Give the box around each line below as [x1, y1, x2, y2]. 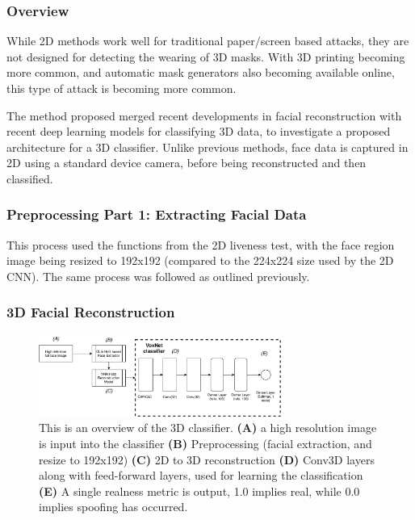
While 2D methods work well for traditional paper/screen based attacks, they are [6, 32, 409, 49]
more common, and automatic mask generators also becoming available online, [6, 64, 395, 81]
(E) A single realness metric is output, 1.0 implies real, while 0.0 [39, 482, 360, 499]
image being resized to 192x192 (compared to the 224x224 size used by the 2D [6, 252, 394, 269]
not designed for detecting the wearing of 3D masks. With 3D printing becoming [6, 48, 405, 65]
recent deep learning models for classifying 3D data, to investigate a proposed [6, 123, 391, 140]
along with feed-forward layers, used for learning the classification [39, 467, 363, 484]
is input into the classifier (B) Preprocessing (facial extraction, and [39, 435, 372, 452]
